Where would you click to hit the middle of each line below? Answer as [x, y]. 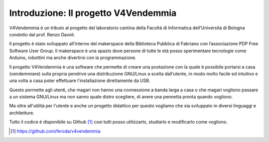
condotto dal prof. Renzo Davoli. [42, 34]
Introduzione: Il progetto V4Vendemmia [93, 13]
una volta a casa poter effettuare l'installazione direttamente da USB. [80, 81]
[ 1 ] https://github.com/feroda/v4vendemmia [56, 131]
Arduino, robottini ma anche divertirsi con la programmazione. [73, 58]
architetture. [22, 113]
